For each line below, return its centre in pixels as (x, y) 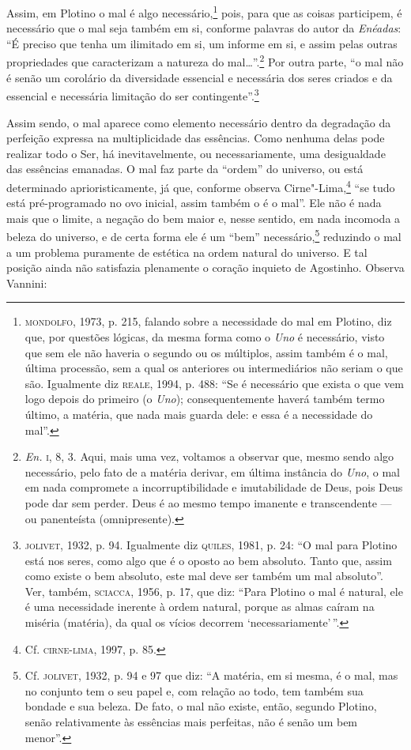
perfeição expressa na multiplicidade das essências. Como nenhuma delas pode (196, 138)
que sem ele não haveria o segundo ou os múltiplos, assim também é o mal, (206, 352)
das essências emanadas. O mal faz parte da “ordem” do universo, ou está (185, 169)
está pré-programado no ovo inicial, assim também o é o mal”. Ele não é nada (194, 203)
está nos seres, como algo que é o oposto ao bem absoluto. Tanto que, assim (208, 560)
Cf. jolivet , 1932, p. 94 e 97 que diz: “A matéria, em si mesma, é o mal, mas (211, 675)
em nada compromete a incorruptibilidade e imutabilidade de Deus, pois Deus (214, 487)
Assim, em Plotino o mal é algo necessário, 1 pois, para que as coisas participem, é (204, 11)
